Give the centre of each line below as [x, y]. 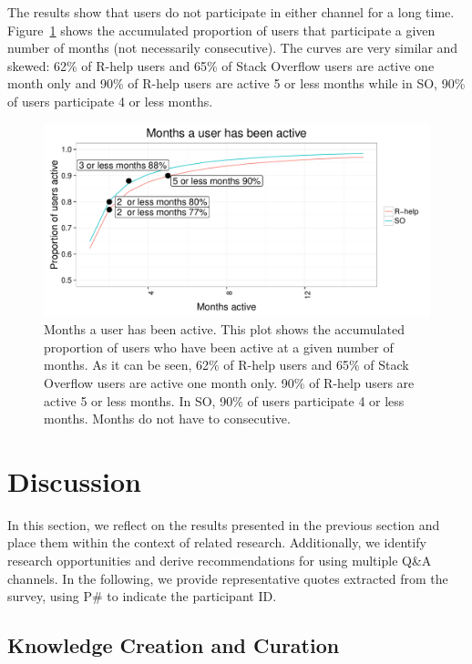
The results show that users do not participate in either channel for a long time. [231, 12]
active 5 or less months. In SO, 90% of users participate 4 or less [224, 400]
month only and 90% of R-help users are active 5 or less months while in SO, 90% [236, 83]
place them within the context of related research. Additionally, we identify [217, 542]
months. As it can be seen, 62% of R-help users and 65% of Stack [226, 365]
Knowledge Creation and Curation [174, 645]
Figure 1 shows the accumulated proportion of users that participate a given [221, 30]
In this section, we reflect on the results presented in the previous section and [224, 524]
